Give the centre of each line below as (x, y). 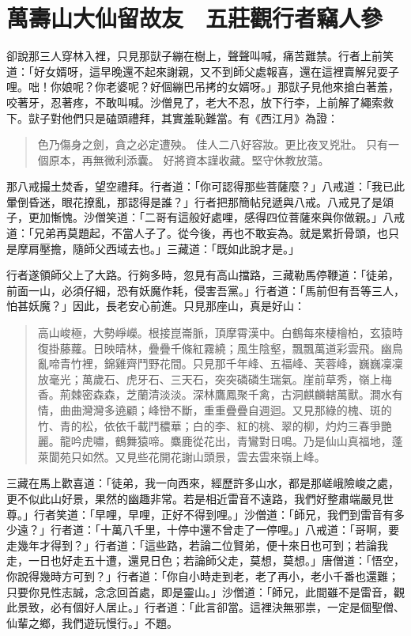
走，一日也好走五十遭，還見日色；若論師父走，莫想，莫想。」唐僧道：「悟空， (205, 560)
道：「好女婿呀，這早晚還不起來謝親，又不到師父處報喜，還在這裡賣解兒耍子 (203, 71)
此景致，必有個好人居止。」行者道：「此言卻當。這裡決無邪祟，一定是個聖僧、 (205, 607)
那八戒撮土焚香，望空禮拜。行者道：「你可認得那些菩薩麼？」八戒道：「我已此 (205, 186)
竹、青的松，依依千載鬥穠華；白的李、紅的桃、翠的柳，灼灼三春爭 (209, 425)
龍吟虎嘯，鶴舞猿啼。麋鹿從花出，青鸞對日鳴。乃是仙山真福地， (226, 441)
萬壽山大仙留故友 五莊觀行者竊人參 (195, 18)
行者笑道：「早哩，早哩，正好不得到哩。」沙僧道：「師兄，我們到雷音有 (213, 514)
